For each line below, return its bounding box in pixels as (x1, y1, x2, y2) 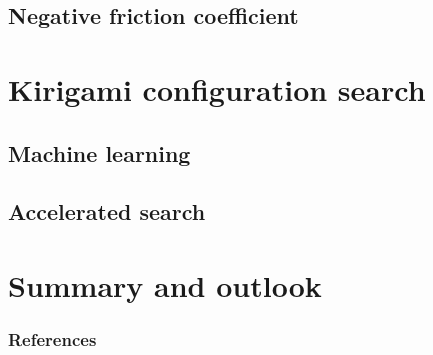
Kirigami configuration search (8, 68, 426, 109)
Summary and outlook (8, 264, 322, 305)
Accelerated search (8, 196, 206, 227)
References (8, 327, 97, 352)
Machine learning (8, 137, 191, 168)
